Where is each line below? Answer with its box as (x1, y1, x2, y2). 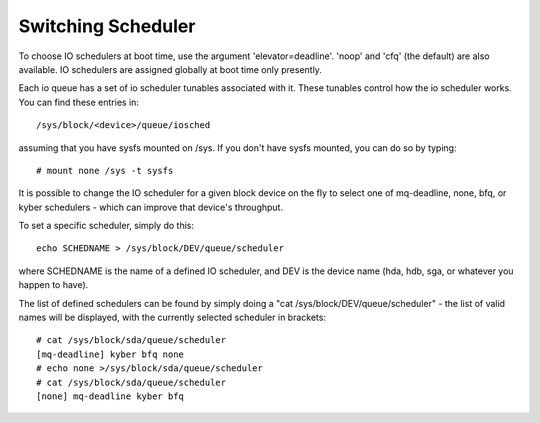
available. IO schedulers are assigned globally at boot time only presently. (18, 63, 322, 75)
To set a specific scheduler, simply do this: (18, 220, 195, 232)
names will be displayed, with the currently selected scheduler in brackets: (18, 311, 327, 324)
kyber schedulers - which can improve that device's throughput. (18, 201, 284, 213)
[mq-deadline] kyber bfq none (36, 348, 185, 360)
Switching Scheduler (18, 15, 196, 37)
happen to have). (18, 279, 89, 291)
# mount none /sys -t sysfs (36, 165, 174, 176)
